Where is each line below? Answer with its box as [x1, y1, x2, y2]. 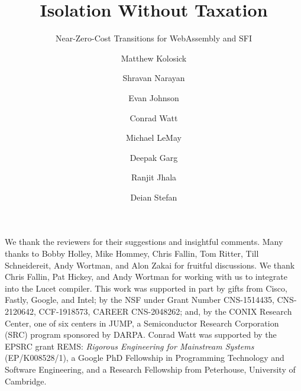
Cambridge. [5, 374, 47, 387]
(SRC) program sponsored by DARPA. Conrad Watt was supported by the [5, 328, 277, 341]
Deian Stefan [130, 190, 177, 203]
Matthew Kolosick [121, 51, 187, 64]
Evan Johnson [128, 91, 179, 104]
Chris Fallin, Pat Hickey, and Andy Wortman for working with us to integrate [5, 270, 287, 283]
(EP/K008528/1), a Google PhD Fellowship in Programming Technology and [5, 351, 284, 364]
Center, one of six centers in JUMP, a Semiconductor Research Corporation [5, 316, 279, 329]
